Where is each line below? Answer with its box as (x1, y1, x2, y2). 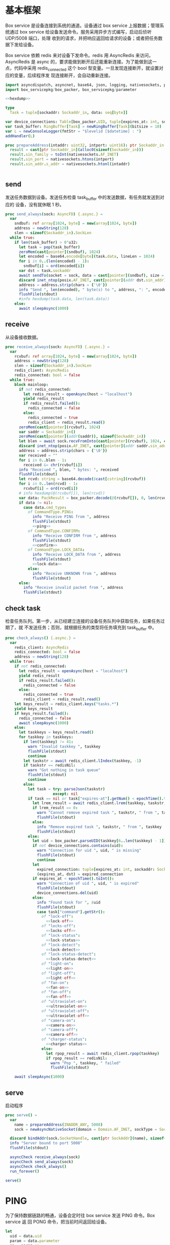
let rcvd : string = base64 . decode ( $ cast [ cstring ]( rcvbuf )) (18, 476, 146, 482)
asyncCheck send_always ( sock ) (10, 1159, 73, 1164)
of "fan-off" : (41, 989, 71, 995)
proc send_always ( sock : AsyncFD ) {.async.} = (5, 211, 103, 216)
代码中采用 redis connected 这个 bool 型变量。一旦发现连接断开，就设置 (14, 65, 159, 72)
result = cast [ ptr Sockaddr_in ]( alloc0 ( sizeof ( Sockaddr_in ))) (10, 147, 144, 152)
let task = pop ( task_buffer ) (18, 244, 80, 249)
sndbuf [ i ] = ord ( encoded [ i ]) (23, 264, 85, 269)
